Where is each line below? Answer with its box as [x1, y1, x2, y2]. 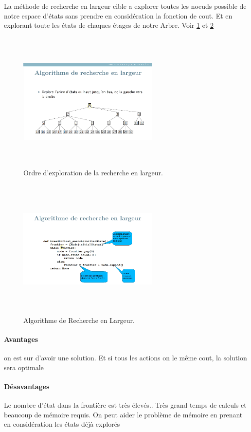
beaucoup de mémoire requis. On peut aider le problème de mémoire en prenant [4, 409, 243, 419]
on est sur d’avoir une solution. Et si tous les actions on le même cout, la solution [4, 353, 247, 363]
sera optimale [4, 362, 44, 372]
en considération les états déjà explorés [4, 419, 120, 429]
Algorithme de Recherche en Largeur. [23, 315, 135, 325]
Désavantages [4, 381, 50, 391]
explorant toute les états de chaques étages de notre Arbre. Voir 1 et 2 [4, 20, 214, 30]
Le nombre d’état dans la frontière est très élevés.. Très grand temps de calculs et [4, 400, 247, 410]
